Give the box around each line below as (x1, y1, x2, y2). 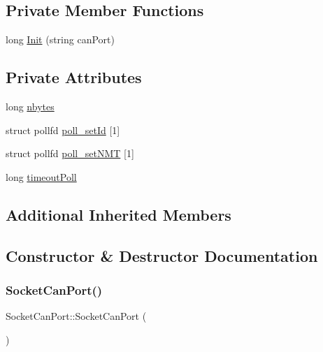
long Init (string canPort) (6, 32, 115, 47)
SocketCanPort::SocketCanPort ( (6, 309, 147, 323)
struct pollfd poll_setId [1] (6, 122, 120, 137)
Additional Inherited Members (6, 203, 231, 225)
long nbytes (6, 99, 55, 113)
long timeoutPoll (6, 169, 77, 184)
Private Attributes (6, 66, 142, 88)
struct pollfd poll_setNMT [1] (6, 146, 134, 161)
